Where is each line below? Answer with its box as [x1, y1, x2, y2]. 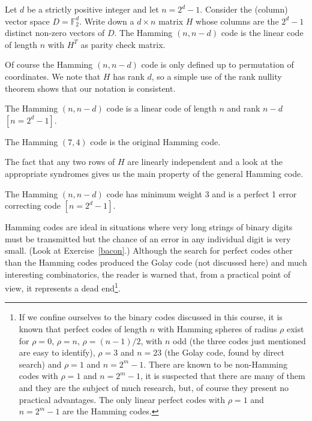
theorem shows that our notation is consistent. [5, 82, 176, 94]
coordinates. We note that [5, 70, 101, 82]
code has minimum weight [106, 187, 203, 200]
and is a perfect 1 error [212, 187, 297, 200]
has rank [113, 70, 145, 82]
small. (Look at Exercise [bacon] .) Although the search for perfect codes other [5, 244, 293, 257]
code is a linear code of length [106, 102, 217, 115]
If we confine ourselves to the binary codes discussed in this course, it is [19, 311, 283, 323]
